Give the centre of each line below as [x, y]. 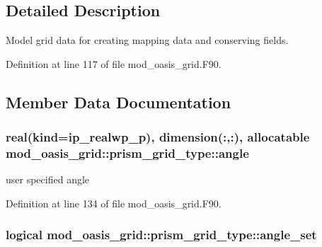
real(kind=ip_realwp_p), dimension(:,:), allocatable [158, 137]
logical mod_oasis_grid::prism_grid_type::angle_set [161, 235]
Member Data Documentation [119, 102]
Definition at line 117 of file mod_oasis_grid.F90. [114, 63]
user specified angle [48, 179]
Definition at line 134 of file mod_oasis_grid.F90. [114, 203]
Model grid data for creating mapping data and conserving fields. [147, 40]
